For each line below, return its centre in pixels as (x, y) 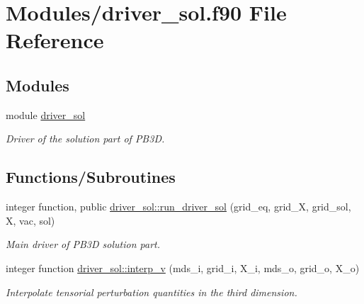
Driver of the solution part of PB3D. (85, 139)
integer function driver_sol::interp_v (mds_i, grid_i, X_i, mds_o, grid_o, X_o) (183, 268)
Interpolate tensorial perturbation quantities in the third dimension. (152, 292)
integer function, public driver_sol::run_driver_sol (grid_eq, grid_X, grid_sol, (178, 207)
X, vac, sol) (30, 220)
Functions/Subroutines (91, 177)
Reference (55, 40)
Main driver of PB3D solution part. (83, 244)
